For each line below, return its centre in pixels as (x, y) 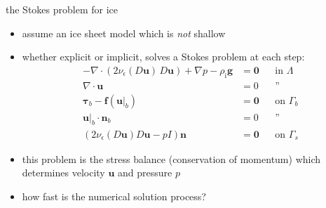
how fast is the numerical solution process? (114, 196)
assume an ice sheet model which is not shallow (124, 33)
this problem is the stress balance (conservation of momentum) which (171, 158)
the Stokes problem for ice (62, 9)
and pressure (145, 173)
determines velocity (63, 173)
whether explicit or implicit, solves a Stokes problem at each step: (163, 57)
